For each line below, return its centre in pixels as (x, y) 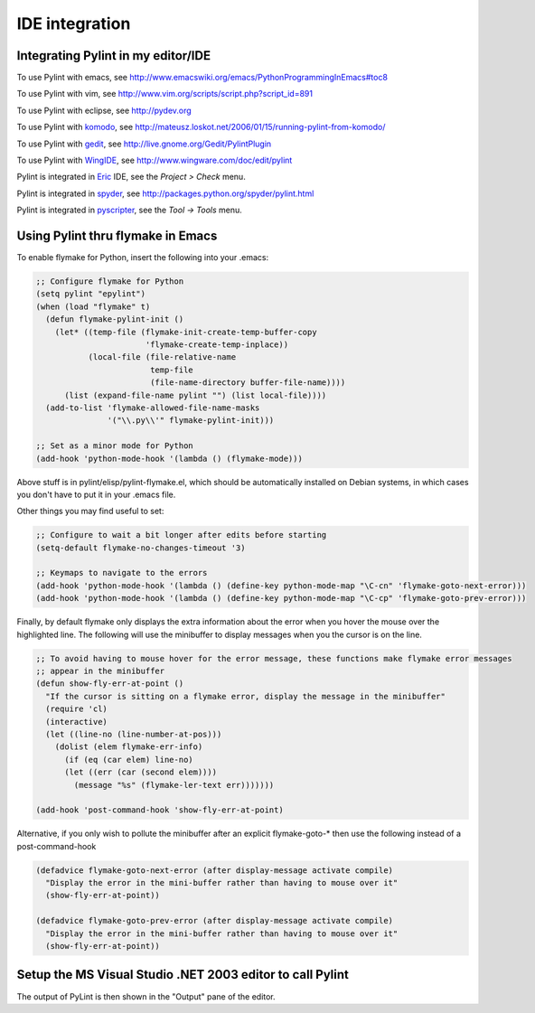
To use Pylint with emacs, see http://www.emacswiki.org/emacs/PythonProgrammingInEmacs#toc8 (202, 78)
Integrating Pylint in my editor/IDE (114, 56)
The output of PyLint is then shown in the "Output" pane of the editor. (146, 996)
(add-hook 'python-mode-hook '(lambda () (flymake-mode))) (169, 458)
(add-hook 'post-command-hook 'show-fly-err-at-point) (160, 810)
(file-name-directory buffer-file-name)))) (248, 383)
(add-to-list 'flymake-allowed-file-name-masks (153, 408)
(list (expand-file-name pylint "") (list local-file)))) (196, 395)
